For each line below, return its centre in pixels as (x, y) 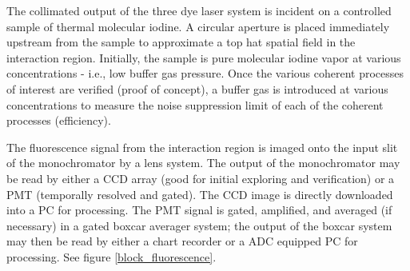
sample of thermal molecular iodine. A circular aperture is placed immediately (198, 26)
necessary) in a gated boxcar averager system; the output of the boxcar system (199, 225)
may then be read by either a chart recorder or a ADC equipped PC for (182, 241)
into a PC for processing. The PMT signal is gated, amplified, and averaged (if (199, 210)
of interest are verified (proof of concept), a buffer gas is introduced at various (197, 88)
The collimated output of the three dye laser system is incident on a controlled (199, 10)
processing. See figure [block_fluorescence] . (111, 256)
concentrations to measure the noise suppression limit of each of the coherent (195, 104)
